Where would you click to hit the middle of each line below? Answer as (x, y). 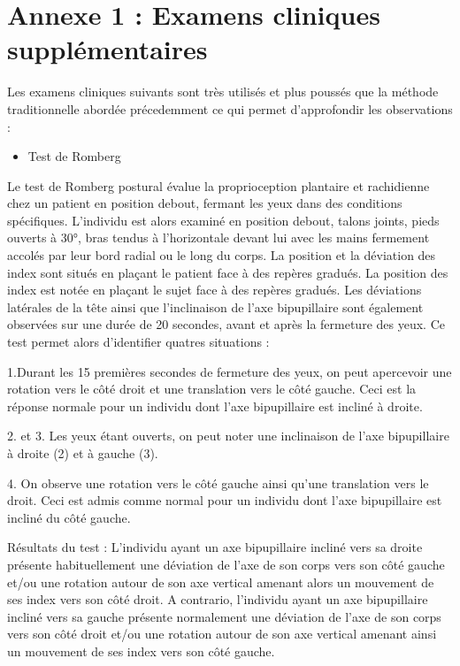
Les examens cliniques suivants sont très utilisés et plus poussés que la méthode (223, 92)
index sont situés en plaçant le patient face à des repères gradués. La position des (228, 272)
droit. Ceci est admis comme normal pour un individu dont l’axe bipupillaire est (225, 500)
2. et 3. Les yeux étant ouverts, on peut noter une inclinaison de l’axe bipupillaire (228, 436)
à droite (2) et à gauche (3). (83, 453)
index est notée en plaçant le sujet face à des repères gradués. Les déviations (215, 290)
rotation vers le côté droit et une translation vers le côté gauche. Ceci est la (212, 389)
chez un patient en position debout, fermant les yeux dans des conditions (205, 203)
